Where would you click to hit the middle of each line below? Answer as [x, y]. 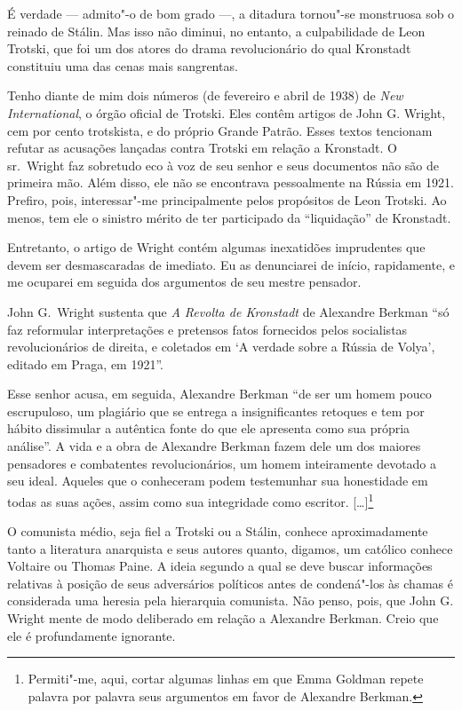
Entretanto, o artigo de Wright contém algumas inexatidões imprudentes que [216, 247]
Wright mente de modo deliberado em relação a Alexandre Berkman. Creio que [223, 618]
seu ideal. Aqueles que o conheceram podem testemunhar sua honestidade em [218, 481]
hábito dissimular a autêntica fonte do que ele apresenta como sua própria [209, 428]
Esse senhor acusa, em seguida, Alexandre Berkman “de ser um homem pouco [219, 394]
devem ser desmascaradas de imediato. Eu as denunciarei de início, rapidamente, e [231, 264]
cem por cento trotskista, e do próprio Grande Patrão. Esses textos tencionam [220, 130]
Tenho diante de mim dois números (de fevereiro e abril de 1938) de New [205, 95]
